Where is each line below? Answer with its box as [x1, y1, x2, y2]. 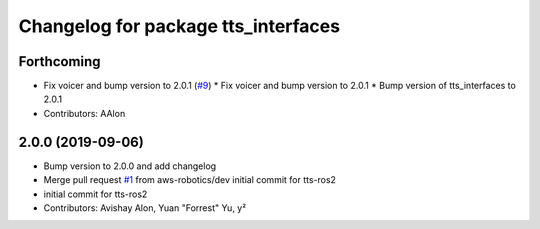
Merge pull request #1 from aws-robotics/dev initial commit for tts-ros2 [43, 174, 337, 186]
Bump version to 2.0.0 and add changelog [43, 160, 217, 172]
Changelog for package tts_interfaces [18, 15, 340, 37]
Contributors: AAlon [43, 107, 126, 119]
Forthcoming [18, 53, 101, 70]
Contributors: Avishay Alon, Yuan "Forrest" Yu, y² [43, 201, 247, 214]
